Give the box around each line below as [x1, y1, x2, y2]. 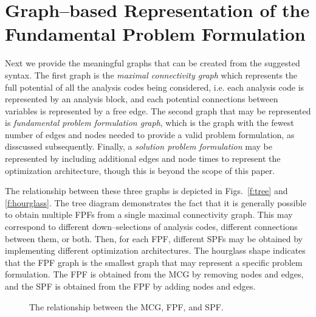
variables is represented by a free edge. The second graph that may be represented [5, 104, 311, 117]
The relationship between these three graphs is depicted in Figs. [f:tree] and [5, 184, 288, 197]
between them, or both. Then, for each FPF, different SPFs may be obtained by [5, 232, 303, 245]
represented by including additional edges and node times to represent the [5, 152, 281, 165]
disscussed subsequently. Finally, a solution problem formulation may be [5, 140, 272, 153]
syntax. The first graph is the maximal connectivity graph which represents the [5, 68, 298, 81]
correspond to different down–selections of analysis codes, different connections [5, 220, 298, 233]
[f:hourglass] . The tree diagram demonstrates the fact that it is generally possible [5, 196, 307, 209]
